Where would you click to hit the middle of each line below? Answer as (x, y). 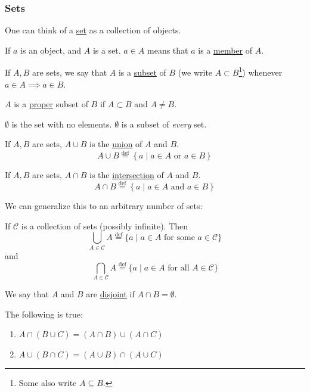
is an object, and (51, 50)
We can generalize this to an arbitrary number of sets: (104, 206)
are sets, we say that (70, 72)
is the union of (116, 144)
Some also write (48, 383)
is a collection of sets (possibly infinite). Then (105, 225)
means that (168, 50)
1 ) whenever (261, 71)
